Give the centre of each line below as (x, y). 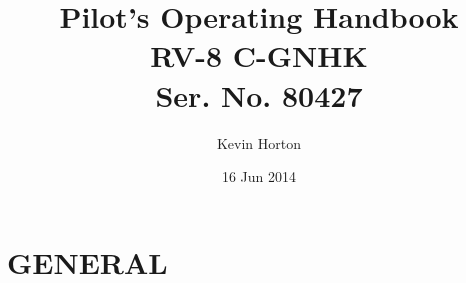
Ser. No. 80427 (259, 94)
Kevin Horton (259, 142)
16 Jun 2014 (259, 176)
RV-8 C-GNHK (259, 55)
